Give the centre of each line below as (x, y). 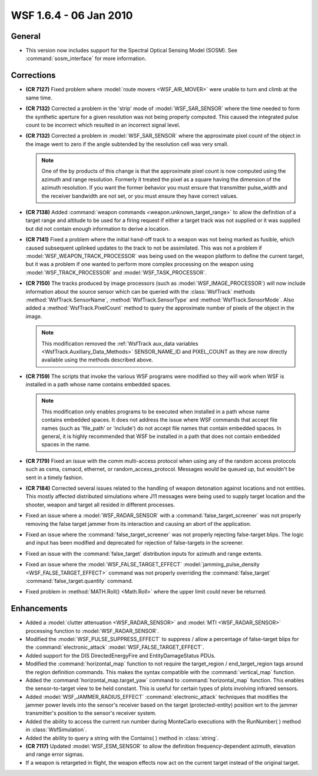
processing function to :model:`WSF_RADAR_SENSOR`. (92, 631)
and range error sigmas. (55, 754)
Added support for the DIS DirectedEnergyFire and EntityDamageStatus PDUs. (121, 655)
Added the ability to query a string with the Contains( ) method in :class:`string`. (122, 738)
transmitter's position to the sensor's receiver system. (91, 713)
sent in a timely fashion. (54, 477)
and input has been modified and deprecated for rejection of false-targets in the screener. (135, 543)
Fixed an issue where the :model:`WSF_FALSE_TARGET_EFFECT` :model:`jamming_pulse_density (143, 565)
